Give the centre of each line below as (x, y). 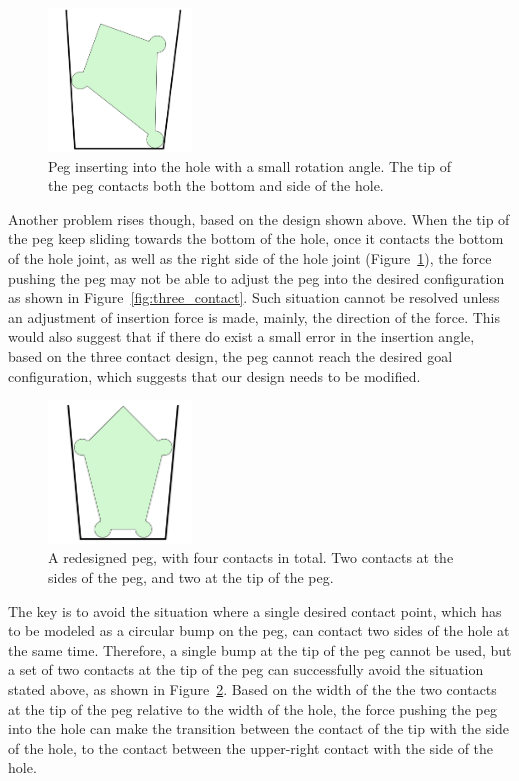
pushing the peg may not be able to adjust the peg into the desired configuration (256, 277)
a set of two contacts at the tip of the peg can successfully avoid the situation (246, 669)
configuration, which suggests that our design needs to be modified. (214, 375)
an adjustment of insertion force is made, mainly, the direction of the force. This (254, 316)
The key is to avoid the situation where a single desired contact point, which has (255, 610)
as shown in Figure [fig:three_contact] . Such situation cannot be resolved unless (254, 297)
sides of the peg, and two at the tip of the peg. (191, 577)
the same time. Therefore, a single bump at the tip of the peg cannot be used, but (260, 649)
